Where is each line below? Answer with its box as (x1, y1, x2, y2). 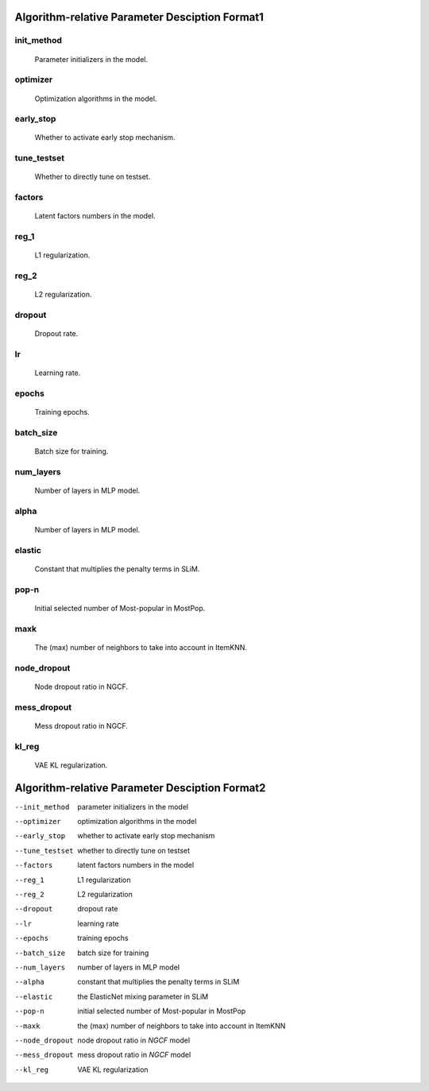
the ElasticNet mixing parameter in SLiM (77, 992, 209, 1001)
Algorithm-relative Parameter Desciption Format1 (14, 10, 264, 24)
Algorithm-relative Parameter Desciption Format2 (14, 781, 266, 795)
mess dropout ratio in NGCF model (77, 1050, 191, 1060)
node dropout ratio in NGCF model (77, 1035, 191, 1045)
